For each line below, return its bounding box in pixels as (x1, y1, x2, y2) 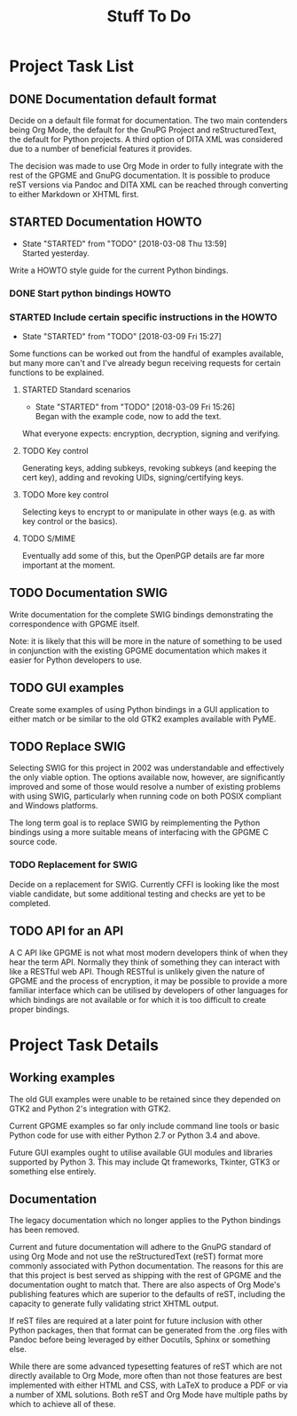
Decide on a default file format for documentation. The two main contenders (9, 115, 288, 125)
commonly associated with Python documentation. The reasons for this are (9, 1261, 284, 1271)
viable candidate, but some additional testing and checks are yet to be (9, 888, 266, 899)
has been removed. (9, 1224, 80, 1236)
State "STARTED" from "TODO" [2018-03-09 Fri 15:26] (35, 402, 236, 412)
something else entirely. (9, 1165, 97, 1176)
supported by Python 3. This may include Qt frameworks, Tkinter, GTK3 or (9, 1157, 281, 1167)
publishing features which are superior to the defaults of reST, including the (9, 1289, 285, 1300)
